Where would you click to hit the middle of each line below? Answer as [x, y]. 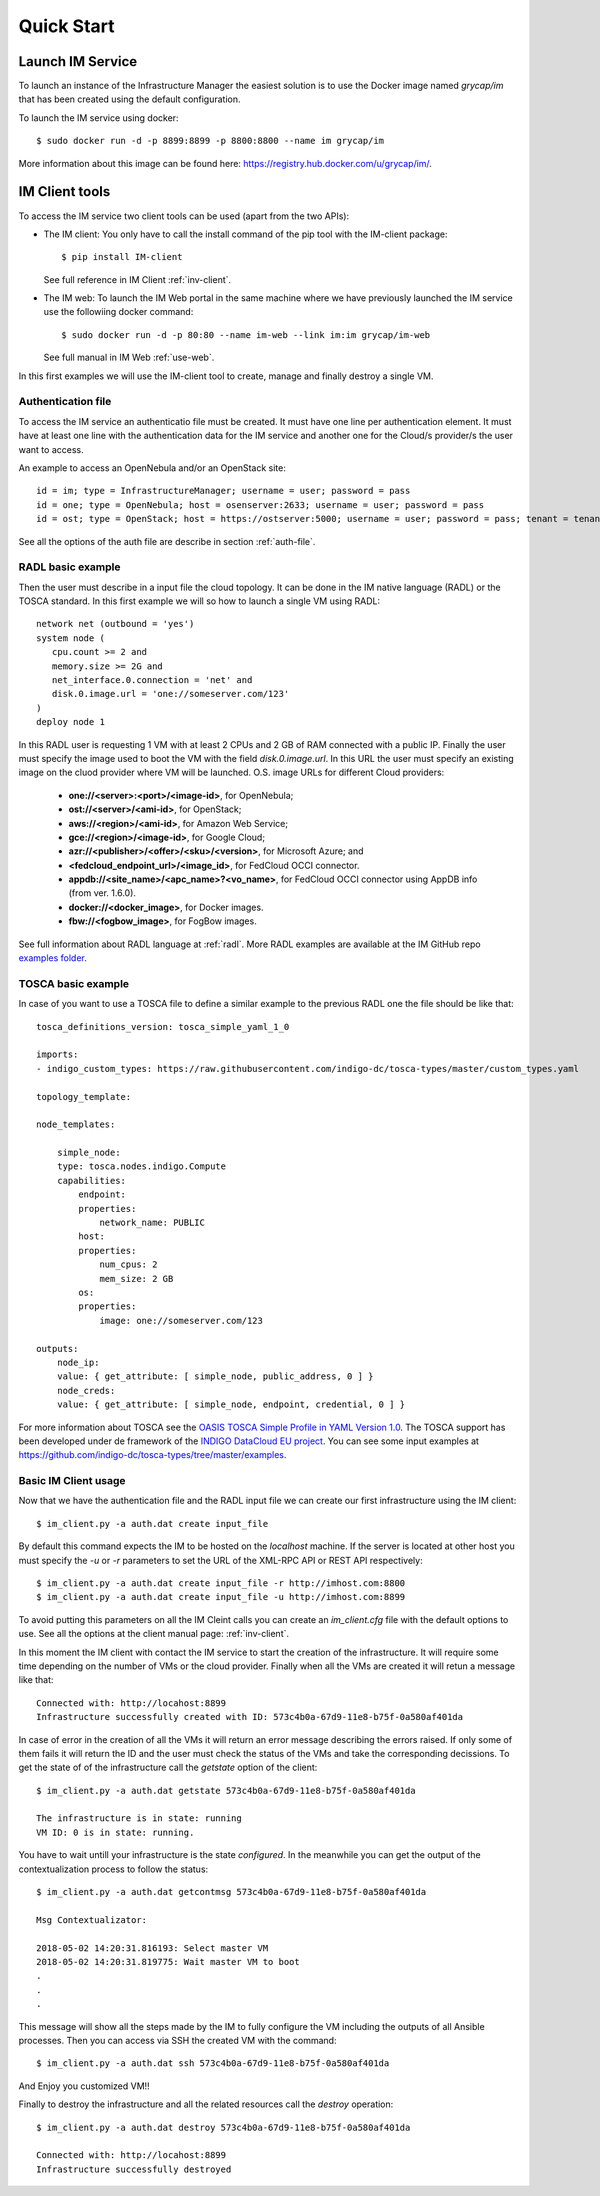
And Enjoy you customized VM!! [84, 2086]
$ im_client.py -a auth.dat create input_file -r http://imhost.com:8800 [221, 1583]
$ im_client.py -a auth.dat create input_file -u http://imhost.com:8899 [221, 1597]
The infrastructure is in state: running [139, 1818]
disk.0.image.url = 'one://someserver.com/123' [170, 694]
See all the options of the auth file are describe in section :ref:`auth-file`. [167, 541]
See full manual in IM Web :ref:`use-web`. [129, 357]
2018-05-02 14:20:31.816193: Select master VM [152, 1948]
